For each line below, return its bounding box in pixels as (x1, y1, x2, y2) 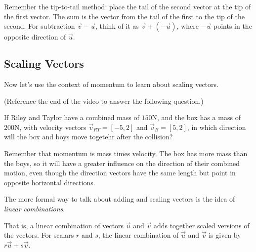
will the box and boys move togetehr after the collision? (4, 131, 173, 142)
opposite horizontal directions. (4, 177, 95, 187)
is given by (209, 230, 241, 240)
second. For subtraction (4, 21, 75, 31)
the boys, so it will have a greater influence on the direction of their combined (4, 158, 240, 168)
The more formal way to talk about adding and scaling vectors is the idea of (4, 194, 235, 204)
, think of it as (95, 21, 139, 31)
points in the (213, 21, 252, 31)
